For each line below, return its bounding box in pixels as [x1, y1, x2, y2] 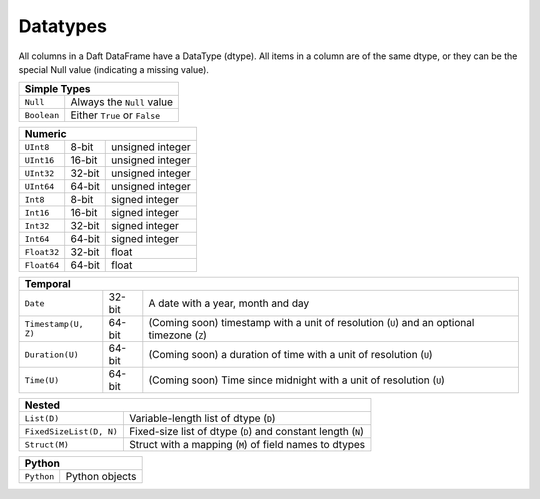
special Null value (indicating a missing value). [18, 63, 210, 75]
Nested [24, 398, 60, 412]
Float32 [24, 246, 60, 257]
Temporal [24, 277, 72, 291]
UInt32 [24, 168, 55, 179]
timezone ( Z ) [148, 328, 207, 342]
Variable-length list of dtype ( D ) [128, 411, 276, 425]
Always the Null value [70, 95, 174, 109]
